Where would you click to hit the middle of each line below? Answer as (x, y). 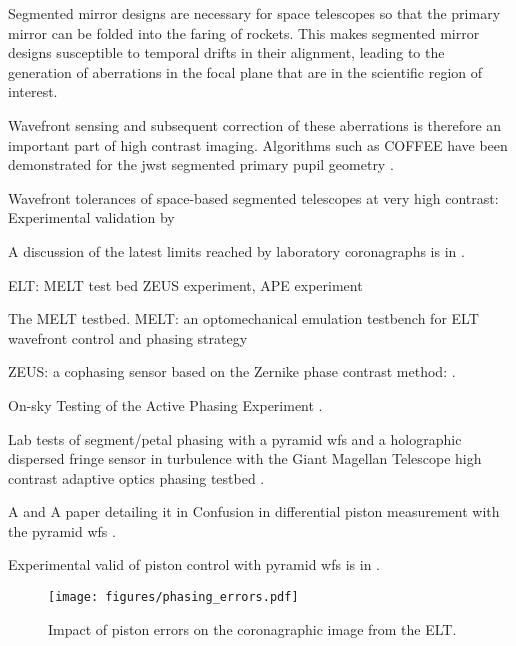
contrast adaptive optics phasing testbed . (136, 477)
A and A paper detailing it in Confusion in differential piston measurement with (254, 511)
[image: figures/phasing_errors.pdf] (173, 597)
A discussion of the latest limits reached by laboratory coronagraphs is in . (236, 250)
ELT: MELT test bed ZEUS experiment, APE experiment (185, 284)
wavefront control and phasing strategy (128, 337)
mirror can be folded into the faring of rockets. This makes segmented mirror (244, 32)
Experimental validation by (91, 217)
